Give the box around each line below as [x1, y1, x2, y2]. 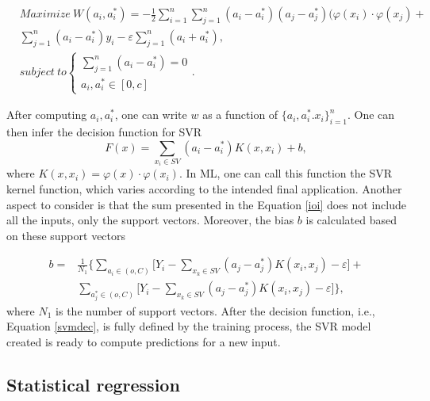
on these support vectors [6, 227, 126, 243]
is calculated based [305, 212, 397, 228]
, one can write [114, 106, 187, 123]
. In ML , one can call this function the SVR [179, 165, 393, 181]
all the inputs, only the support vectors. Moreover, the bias [6, 212, 294, 228]
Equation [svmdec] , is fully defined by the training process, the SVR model [6, 318, 371, 334]
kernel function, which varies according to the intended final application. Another [6, 181, 402, 197]
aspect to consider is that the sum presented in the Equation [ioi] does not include [6, 196, 406, 212]
